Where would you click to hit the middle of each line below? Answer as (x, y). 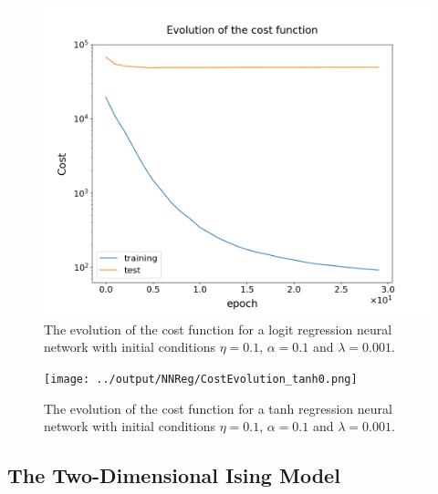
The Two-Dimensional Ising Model (174, 475)
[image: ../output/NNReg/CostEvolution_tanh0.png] (201, 379)
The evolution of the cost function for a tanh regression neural (218, 408)
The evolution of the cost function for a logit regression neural (218, 329)
